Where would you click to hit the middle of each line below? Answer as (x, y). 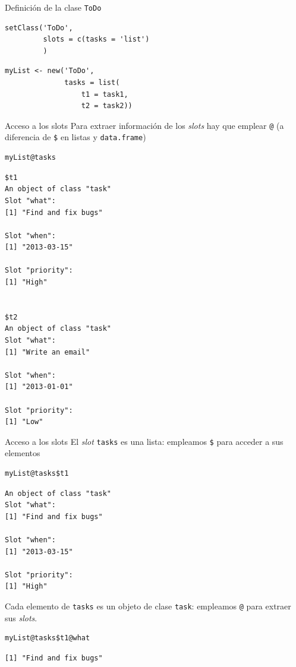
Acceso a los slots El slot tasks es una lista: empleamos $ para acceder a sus (144, 441)
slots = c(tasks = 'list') (96, 39)
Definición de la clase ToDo (53, 7)
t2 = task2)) (107, 106)
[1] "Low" (24, 422)
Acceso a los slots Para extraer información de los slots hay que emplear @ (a (144, 125)
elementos (23, 453)
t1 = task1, (105, 94)
